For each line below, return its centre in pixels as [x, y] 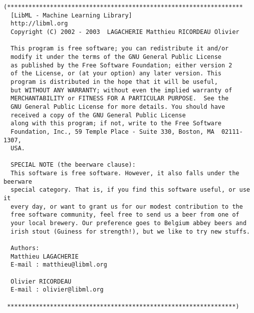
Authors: [25, 248]
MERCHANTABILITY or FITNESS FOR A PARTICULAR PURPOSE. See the [120, 99]
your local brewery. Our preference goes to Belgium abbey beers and [128, 223]
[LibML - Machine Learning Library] [71, 15]
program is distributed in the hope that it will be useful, [114, 82]
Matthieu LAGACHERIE [45, 256]
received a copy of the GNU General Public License [98, 115]
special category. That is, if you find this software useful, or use [130, 190]
